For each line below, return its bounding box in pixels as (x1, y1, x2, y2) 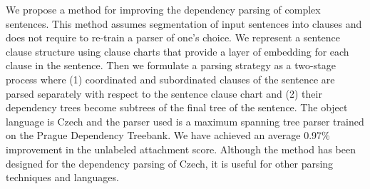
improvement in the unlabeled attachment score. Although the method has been (6, 141, 356, 156)
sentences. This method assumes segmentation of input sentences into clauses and (6, 16, 362, 31)
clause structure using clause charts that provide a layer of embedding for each (6, 44, 349, 58)
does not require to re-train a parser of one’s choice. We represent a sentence (6, 30, 340, 45)
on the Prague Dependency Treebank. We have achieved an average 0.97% (6, 128, 330, 143)
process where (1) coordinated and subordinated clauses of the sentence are (6, 71, 335, 86)
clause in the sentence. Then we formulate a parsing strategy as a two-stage (6, 58, 336, 73)
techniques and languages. (6, 170, 119, 185)
